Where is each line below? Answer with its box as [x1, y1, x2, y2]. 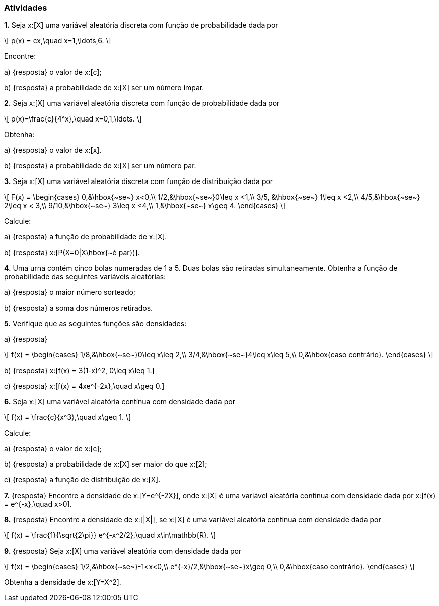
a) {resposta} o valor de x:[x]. [4, 146, 102, 155]
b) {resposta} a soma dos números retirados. [4, 304, 153, 313]
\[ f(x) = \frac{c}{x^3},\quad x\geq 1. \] [4, 413, 131, 422]
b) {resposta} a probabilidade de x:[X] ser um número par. [4, 161, 196, 170]
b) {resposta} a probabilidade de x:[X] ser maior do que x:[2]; [4, 460, 207, 469]
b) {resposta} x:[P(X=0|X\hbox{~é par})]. [4, 248, 140, 257]
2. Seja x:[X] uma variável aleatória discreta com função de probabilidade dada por [4, 99, 280, 108]
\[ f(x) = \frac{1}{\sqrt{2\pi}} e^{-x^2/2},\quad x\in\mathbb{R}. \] [4, 531, 216, 540]
